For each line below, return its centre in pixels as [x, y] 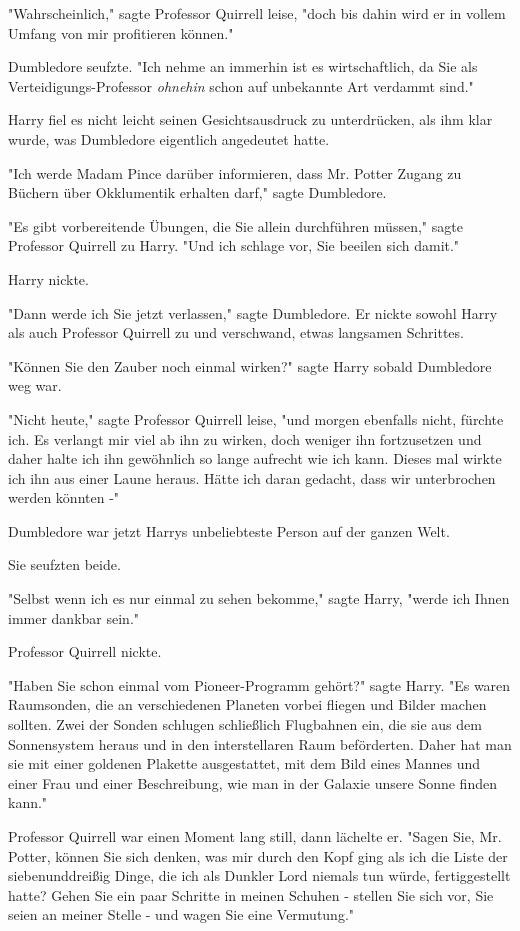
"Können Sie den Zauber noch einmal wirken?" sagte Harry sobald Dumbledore [250, 365]
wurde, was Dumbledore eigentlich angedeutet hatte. [169, 138]
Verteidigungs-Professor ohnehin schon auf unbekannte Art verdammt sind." [241, 85]
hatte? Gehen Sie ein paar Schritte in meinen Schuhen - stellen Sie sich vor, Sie [251, 894]
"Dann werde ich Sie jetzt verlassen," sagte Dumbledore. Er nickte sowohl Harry [253, 312]
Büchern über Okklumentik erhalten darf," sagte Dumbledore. [197, 192]
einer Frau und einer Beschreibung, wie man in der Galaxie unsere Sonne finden [252, 782]
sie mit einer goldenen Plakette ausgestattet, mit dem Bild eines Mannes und [244, 763]
